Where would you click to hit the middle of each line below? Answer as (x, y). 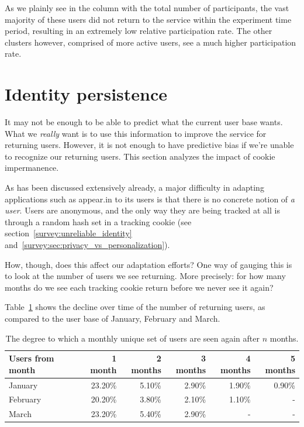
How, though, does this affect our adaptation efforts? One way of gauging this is (148, 264)
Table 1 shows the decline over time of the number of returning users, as (135, 307)
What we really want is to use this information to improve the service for (136, 133)
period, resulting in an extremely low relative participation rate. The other (139, 31)
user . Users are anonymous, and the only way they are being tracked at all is (142, 210)
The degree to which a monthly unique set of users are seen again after (132, 338)
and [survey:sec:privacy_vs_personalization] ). (87, 245)
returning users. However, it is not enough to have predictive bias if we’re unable (149, 145)
